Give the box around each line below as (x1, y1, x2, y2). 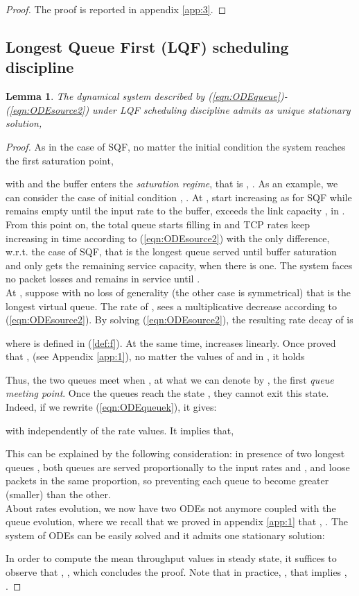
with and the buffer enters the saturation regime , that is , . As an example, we (6, 176, 338, 191)
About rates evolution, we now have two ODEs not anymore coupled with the (6, 500, 336, 515)
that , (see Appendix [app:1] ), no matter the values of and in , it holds (6, 349, 305, 364)
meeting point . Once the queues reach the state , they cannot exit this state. (6, 386, 329, 400)
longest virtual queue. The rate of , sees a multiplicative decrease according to (6, 298, 337, 313)
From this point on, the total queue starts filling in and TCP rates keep (6, 216, 310, 231)
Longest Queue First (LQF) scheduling (6, 35, 289, 57)
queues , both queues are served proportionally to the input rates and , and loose (6, 459, 350, 474)
